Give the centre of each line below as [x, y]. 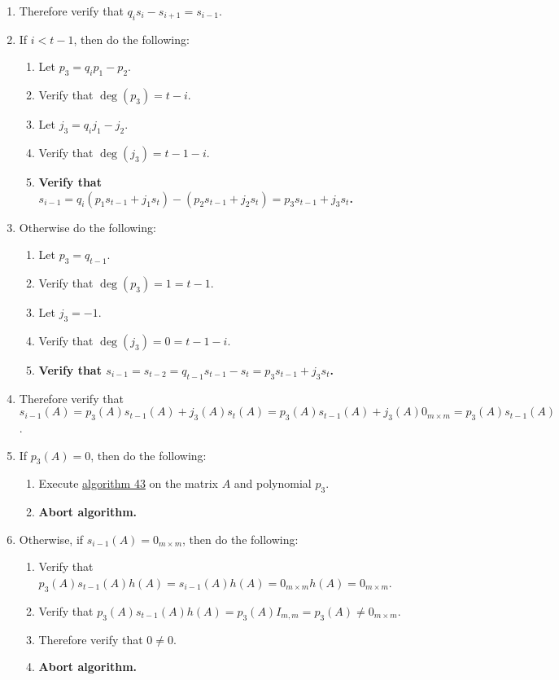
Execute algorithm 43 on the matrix [128, 483]
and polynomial [273, 483]
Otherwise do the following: [87, 227]
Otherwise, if [51, 539]
